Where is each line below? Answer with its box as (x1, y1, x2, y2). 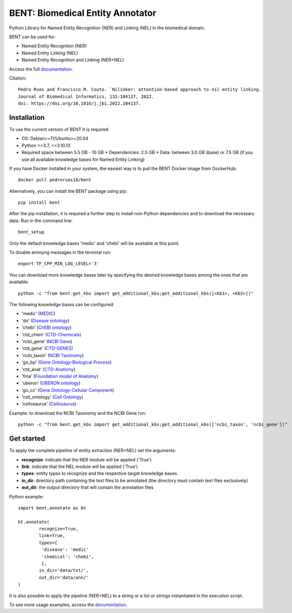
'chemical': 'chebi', (41, 554, 94, 559)
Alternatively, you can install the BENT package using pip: (9, 188, 128, 194)
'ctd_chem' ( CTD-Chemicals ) (21, 331, 81, 337)
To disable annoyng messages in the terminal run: (9, 249, 111, 255)
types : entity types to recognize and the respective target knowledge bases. (21, 470, 179, 476)
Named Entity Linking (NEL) (21, 50, 78, 56)
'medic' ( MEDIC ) (21, 310, 56, 316)
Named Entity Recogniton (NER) (21, 43, 87, 49)
